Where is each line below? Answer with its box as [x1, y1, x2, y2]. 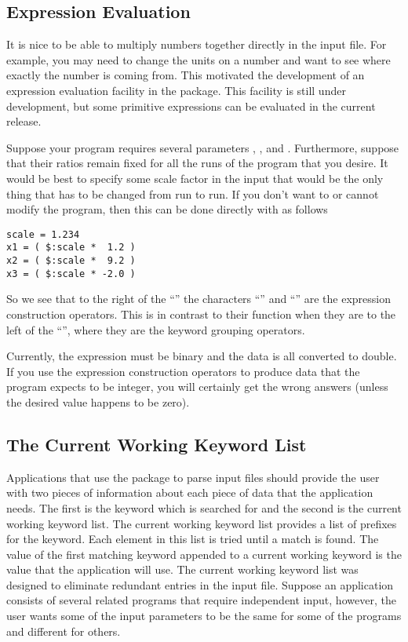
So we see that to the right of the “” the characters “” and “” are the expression [6, 290, 392, 307]
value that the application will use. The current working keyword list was [6, 561, 359, 578]
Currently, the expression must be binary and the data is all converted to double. [6, 348, 397, 364]
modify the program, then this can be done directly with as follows [6, 201, 328, 217]
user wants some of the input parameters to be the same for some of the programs [6, 607, 402, 624]
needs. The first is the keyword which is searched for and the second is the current [6, 499, 402, 516]
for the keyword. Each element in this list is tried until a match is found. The [6, 531, 379, 547]
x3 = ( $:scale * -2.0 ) [6, 268, 136, 279]
